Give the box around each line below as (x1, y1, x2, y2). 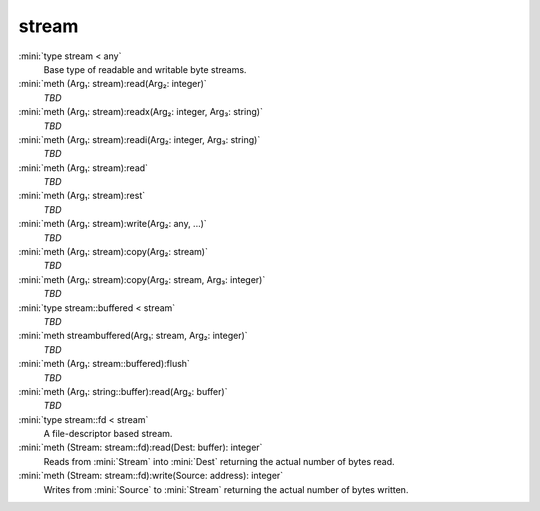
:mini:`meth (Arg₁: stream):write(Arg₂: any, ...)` (18, 218, 207, 230)
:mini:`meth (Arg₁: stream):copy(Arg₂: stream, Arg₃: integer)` (18, 273, 266, 285)
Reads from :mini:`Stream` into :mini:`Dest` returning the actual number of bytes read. (43, 455, 395, 467)
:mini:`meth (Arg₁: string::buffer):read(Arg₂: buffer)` (18, 385, 228, 397)
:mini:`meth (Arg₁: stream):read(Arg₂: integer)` (18, 78, 207, 90)
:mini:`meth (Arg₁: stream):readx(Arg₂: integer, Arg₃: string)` (18, 106, 264, 118)
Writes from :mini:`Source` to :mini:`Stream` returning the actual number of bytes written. (43, 483, 409, 495)
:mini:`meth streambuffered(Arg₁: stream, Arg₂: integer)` (18, 330, 249, 342)
